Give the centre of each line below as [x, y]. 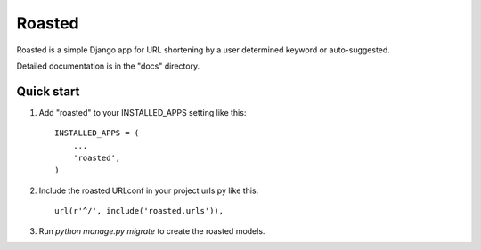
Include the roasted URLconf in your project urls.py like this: [149, 190]
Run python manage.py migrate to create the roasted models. [152, 230]
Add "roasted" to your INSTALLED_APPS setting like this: [143, 112]
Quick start [48, 91]
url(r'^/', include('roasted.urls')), [139, 211]
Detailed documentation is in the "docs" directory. [108, 66]
